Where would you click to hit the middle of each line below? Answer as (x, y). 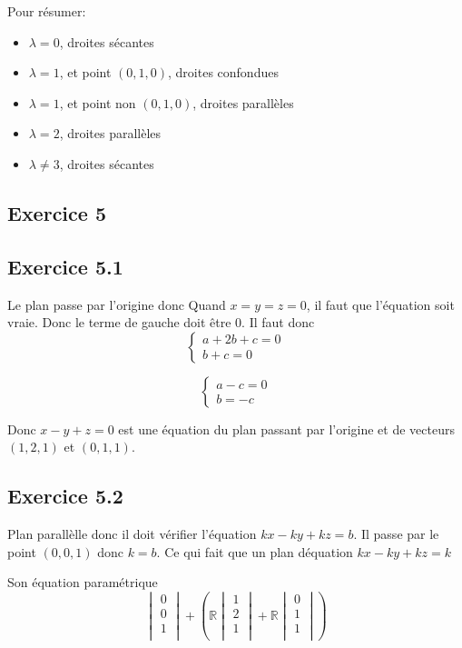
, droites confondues (223, 72)
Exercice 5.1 (65, 266)
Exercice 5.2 (65, 496)
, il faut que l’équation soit (380, 304)
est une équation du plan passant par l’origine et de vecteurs (286, 429)
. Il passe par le (396, 534)
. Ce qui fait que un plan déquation (255, 551)
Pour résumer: (47, 11)
